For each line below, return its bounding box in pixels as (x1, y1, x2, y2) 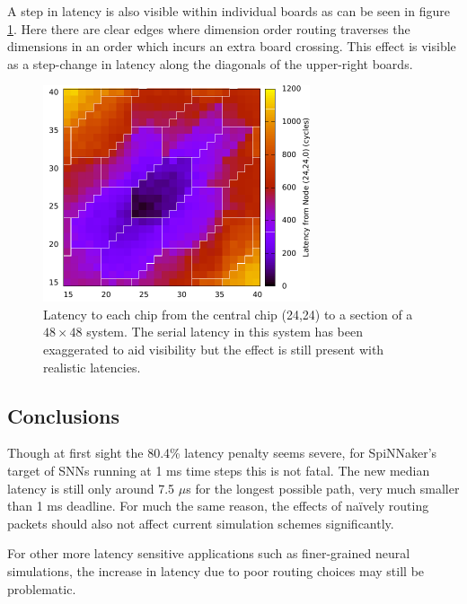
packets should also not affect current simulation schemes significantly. (7, 513, 394, 532)
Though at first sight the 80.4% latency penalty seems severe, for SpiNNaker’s (7, 443, 437, 462)
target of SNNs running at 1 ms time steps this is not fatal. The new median (7, 460, 430, 479)
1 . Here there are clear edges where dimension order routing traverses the (7, 19, 410, 38)
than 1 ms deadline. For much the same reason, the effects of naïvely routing (7, 496, 429, 515)
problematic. (7, 579, 76, 598)
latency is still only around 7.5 (7, 478, 175, 497)
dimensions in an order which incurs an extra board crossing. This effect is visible (7, 37, 456, 56)
